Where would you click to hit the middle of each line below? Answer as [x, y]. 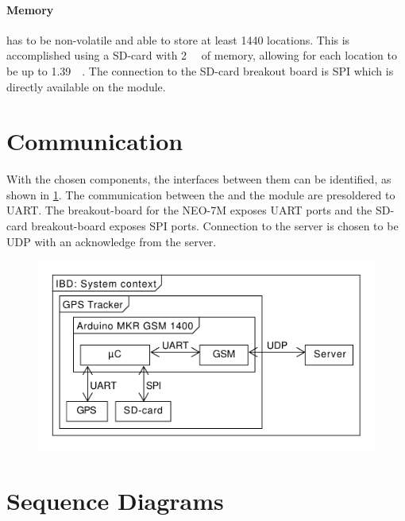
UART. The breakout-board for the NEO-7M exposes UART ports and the [189, 210]
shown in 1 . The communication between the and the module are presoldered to [201, 194]
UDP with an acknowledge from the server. [112, 241]
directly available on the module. [86, 86]
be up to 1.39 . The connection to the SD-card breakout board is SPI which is [200, 70]
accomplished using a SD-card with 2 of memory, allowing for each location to [202, 55]
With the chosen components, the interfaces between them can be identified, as [199, 179]
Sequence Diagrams [115, 500]
